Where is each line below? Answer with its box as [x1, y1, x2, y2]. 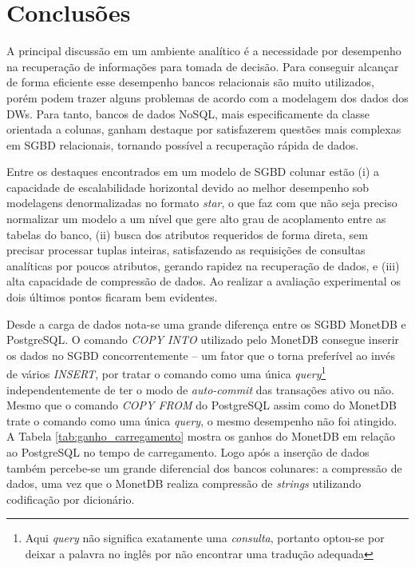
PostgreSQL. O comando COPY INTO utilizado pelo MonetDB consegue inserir [6, 331, 400, 348]
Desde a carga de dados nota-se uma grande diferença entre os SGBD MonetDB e [6, 315, 406, 332]
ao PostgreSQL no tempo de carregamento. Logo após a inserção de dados [6, 444, 370, 461]
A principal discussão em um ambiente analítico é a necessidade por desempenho [6, 42, 401, 59]
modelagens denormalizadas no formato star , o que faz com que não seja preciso [6, 194, 397, 211]
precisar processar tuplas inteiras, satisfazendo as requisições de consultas [6, 242, 366, 258]
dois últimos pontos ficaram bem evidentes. [6, 289, 218, 305]
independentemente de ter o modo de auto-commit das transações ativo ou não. [6, 381, 395, 397]
